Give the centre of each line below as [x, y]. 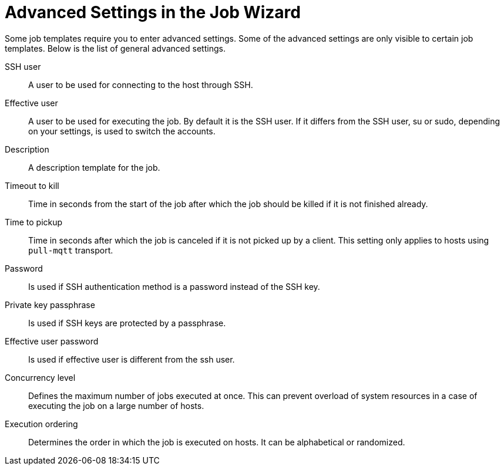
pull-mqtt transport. [71, 250]
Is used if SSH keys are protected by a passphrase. [127, 323]
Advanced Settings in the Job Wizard [153, 12]
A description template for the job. [94, 167]
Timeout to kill [32, 185]
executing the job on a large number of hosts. [116, 405]
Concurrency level [40, 377]
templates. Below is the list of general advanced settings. [115, 48]
